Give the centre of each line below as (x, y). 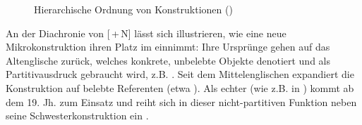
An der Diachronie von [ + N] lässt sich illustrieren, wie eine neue (146, 33)
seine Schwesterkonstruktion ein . (77, 116)
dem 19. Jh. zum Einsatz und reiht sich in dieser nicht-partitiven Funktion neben (181, 101)
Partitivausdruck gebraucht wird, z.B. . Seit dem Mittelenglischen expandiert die (180, 74)
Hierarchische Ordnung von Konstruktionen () (133, 9)
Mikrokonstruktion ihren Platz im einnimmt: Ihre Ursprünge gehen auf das (168, 47)
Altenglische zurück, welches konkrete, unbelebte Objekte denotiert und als (168, 60)
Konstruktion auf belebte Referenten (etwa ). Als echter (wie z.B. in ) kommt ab (180, 87)
